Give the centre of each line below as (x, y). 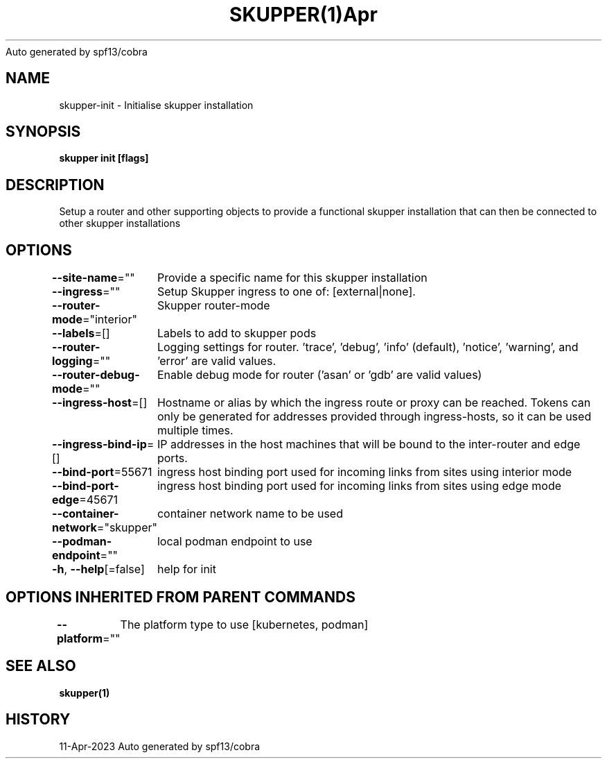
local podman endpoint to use (235, 542)
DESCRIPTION (55, 185)
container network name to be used (250, 514)
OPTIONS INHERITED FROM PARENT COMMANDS (181, 597)
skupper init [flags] (104, 158)
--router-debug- (96, 375)
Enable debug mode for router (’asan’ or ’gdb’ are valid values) (319, 375)
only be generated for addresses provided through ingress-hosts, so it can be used (374, 417)
